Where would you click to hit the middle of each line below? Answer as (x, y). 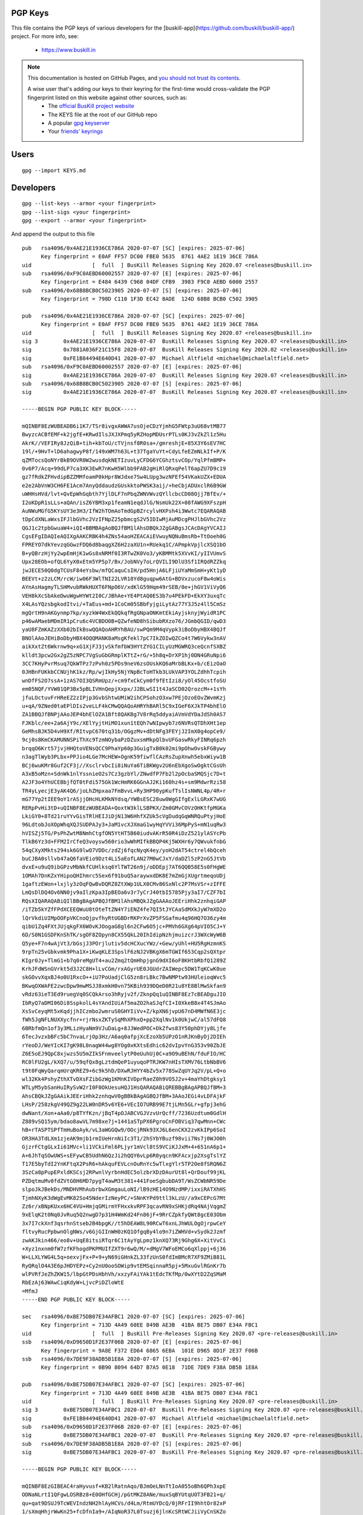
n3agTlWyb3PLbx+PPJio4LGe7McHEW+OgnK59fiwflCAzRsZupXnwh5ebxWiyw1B (124, 757)
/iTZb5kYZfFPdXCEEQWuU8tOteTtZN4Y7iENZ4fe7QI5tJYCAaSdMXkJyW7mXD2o (124, 910)
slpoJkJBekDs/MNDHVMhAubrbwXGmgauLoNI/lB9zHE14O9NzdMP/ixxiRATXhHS (124, 1190)
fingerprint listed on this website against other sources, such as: (107, 98)
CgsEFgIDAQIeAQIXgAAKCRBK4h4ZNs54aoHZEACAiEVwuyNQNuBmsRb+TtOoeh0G (124, 537)
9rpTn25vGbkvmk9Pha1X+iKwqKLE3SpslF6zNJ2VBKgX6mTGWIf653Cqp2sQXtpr (124, 952)
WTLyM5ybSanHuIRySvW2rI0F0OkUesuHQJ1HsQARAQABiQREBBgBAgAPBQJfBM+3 (124, 1087)
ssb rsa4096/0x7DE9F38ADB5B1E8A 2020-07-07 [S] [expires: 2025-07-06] (132, 1359)
